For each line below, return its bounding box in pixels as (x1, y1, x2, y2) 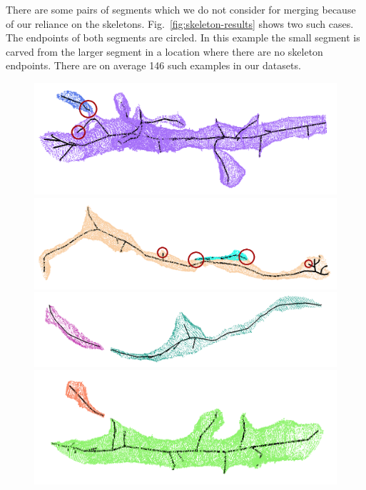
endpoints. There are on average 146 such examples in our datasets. (6, 58, 301, 73)
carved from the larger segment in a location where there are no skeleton (6, 44, 323, 59)
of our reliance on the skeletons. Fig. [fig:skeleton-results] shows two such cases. (6, 16, 354, 31)
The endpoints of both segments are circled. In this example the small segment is (6, 30, 360, 45)
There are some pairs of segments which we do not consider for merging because (6, 2, 356, 16)
